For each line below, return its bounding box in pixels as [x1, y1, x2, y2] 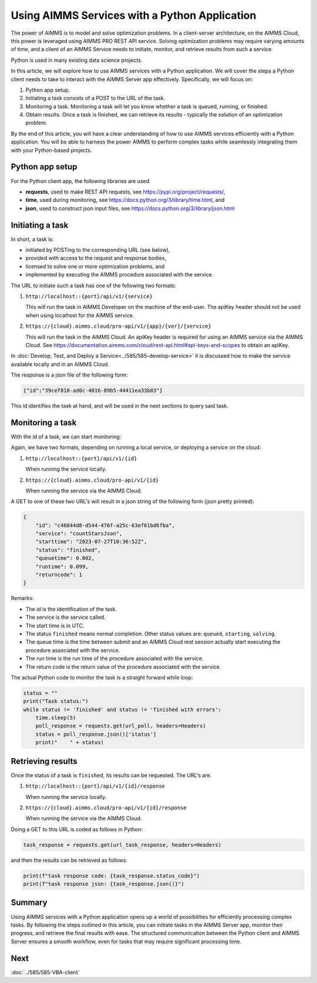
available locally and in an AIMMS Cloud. [11, 361, 110, 368]
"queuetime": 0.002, [35, 555, 95, 562]
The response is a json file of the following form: [11, 371, 128, 379]
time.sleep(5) [35, 715, 76, 721]
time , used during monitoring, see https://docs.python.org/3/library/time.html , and [25, 196, 225, 204]
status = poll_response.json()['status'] [35, 731, 157, 738]
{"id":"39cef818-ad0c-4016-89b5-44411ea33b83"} [23, 387, 163, 394]
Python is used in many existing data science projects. [11, 56, 143, 64]
